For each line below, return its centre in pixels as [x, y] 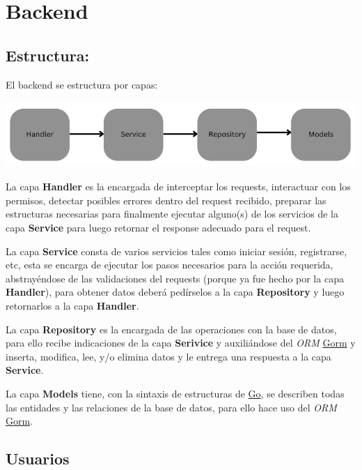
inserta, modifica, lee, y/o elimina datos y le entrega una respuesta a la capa [168, 356]
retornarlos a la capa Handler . [72, 305]
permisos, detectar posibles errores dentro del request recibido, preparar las [166, 200]
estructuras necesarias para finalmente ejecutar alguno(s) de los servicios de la [172, 214]
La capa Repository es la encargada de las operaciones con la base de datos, [171, 329]
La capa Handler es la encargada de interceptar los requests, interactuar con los [178, 187]
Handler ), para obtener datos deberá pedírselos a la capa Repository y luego [175, 292]
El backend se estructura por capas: [82, 84]
